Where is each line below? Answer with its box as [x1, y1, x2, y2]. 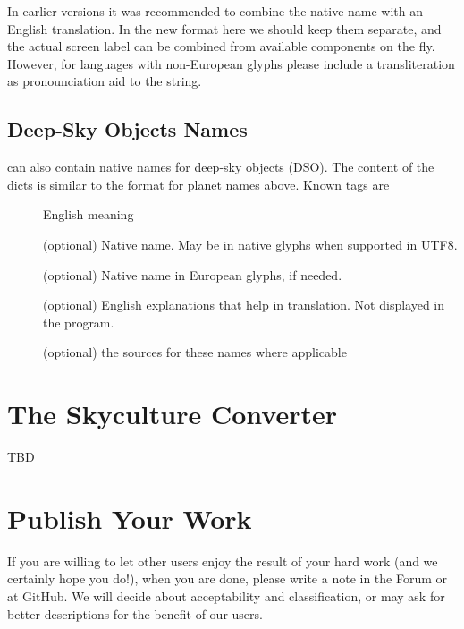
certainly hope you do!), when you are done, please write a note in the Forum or [7, 569, 448, 588]
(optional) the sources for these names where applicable [43, 343, 347, 361]
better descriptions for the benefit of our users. [7, 604, 263, 623]
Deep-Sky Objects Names [7, 115, 248, 143]
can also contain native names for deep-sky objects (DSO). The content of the [7, 157, 434, 176]
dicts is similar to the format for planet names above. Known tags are [7, 174, 390, 193]
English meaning [43, 205, 134, 224]
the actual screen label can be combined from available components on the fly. [7, 37, 435, 55]
